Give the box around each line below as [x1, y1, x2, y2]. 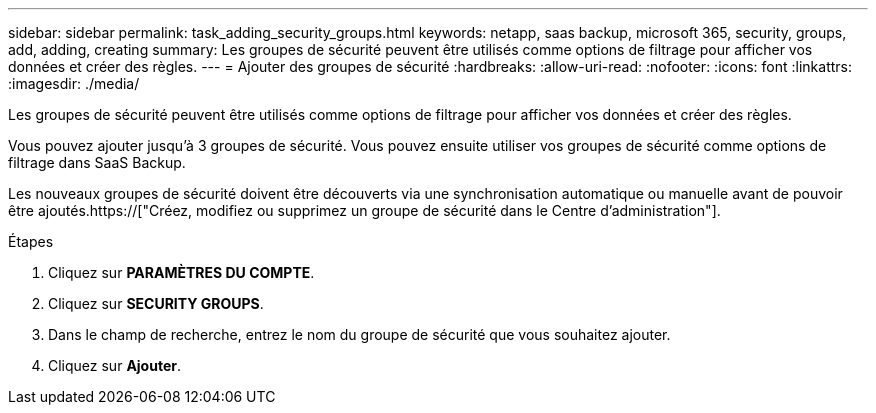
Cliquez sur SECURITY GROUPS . [48, 295, 264, 312]
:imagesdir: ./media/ [8, 75, 140, 92]
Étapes [8, 233, 54, 250]
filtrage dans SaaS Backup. [8, 154, 186, 171]
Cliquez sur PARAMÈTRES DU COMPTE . [48, 264, 315, 281]
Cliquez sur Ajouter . [48, 357, 182, 374]
